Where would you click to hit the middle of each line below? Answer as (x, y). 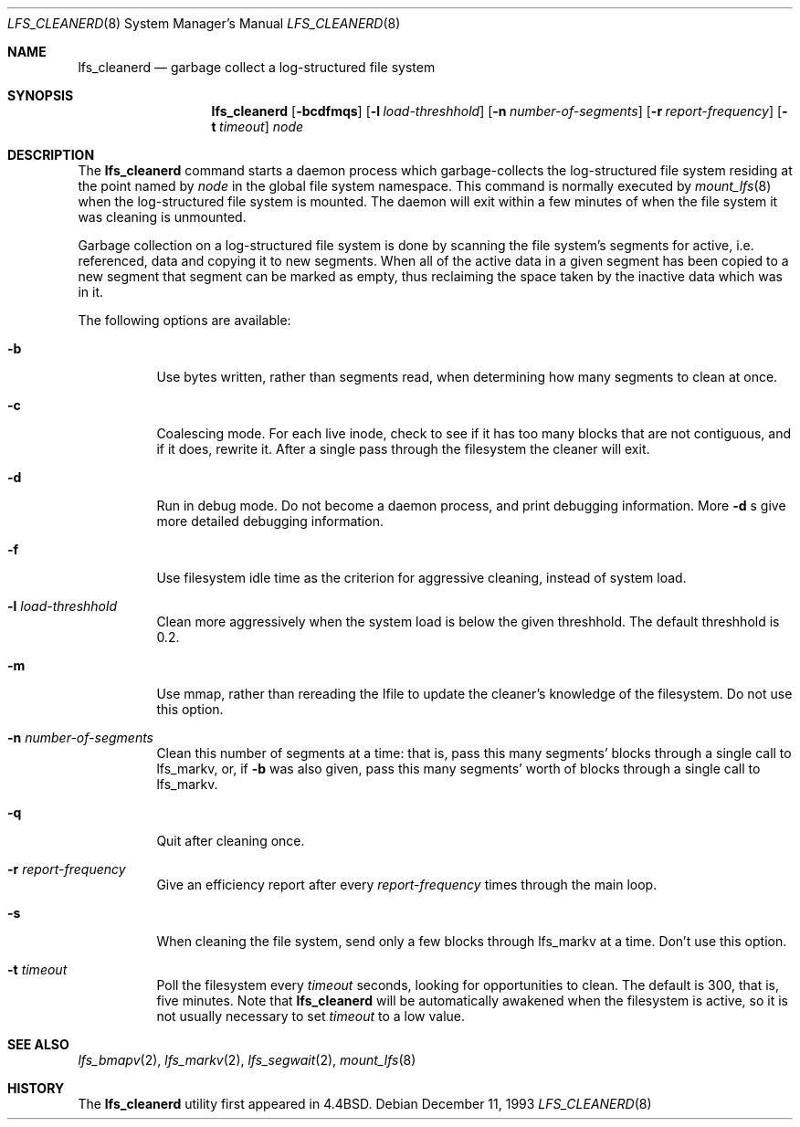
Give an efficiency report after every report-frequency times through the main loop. (407, 885)
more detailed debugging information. (270, 521)
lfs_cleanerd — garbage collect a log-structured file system (257, 67)
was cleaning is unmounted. (162, 217)
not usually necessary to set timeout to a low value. (311, 1016)
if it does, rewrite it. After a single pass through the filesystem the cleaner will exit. (403, 449)
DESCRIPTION (51, 155)
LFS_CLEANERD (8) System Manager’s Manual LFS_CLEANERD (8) (204, 23)
